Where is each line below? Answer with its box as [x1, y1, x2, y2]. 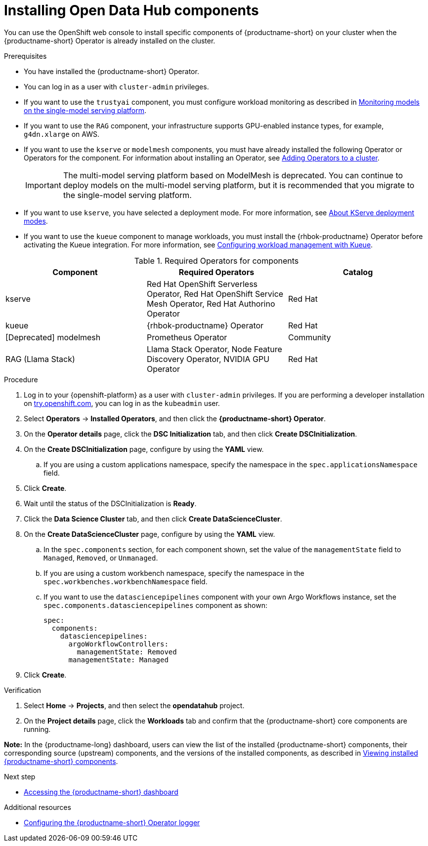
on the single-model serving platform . [24, 106, 147, 115]
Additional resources [4, 803, 71, 811]
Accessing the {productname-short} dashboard [24, 787, 178, 796]
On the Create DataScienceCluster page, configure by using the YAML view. [24, 529, 275, 538]
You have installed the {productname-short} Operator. [24, 67, 199, 76]
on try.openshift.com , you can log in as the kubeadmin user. [24, 399, 220, 407]
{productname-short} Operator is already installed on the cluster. [4, 36, 215, 45]
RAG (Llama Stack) [5, 354, 75, 364]
